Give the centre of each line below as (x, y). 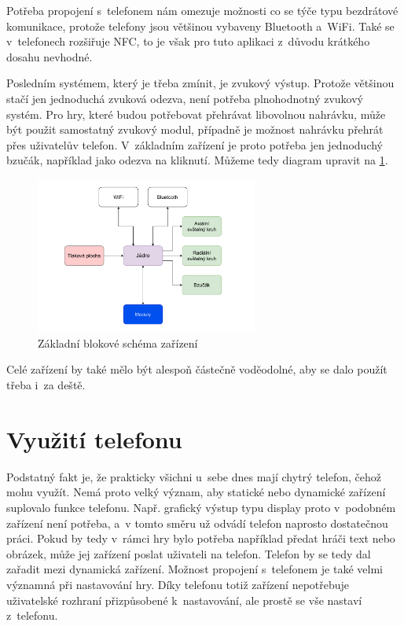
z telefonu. (32, 615)
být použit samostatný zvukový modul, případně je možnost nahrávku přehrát (195, 129)
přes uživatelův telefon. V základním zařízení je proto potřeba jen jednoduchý (195, 144)
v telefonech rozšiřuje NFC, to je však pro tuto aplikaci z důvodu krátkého (188, 41)
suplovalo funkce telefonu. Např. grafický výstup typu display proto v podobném (201, 507)
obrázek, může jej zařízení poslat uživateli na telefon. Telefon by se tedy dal (189, 553)
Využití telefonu (94, 438)
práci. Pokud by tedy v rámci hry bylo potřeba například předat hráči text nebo (201, 538)
